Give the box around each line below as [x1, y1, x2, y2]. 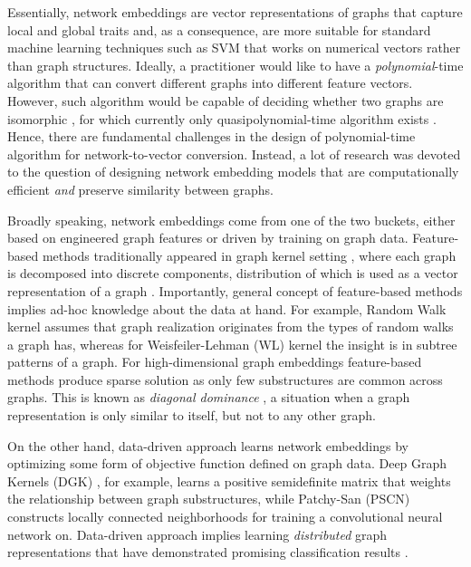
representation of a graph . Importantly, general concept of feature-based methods [7, 281, 463, 300]
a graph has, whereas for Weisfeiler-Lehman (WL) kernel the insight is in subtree [7, 334, 457, 353]
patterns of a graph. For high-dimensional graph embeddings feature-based [7, 352, 422, 371]
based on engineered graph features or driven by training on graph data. [7, 228, 409, 247]
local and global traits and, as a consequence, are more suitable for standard [7, 20, 431, 39]
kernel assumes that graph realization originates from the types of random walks [7, 317, 454, 336]
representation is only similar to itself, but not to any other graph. [7, 406, 376, 425]
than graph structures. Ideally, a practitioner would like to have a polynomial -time [7, 55, 464, 74]
